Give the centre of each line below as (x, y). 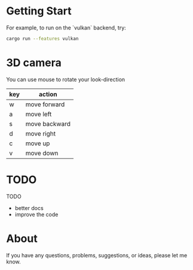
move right (40, 133)
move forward (45, 104)
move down (42, 153)
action (48, 94)
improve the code (36, 214)
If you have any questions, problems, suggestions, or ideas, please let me (97, 255)
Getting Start (39, 11)
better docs (29, 208)
